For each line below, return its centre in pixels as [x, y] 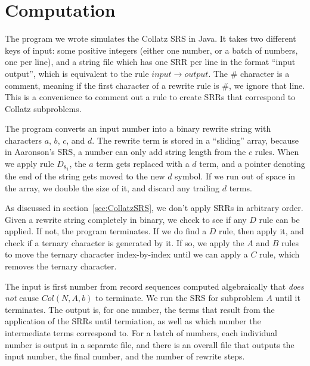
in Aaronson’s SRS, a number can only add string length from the [125, 152]
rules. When [277, 152]
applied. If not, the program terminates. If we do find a [106, 231]
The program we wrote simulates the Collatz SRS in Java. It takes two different [151, 38]
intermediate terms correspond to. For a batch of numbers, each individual [141, 333]
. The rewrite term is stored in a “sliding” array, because [195, 140]
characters [23, 140]
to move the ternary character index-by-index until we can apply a [126, 254]
